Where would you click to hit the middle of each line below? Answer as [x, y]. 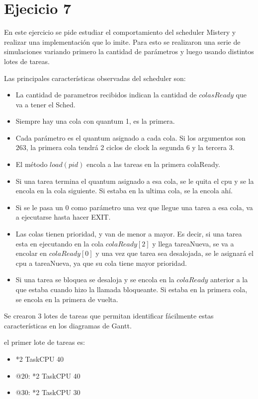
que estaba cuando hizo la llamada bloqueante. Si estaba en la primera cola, [131, 289]
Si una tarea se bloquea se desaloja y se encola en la [95, 279]
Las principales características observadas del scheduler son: [95, 78]
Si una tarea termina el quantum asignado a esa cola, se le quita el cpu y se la [135, 181]
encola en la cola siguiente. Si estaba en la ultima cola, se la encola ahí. [124, 191]
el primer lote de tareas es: [44, 342]
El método [32, 164]
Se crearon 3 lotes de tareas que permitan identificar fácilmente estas [109, 316]
